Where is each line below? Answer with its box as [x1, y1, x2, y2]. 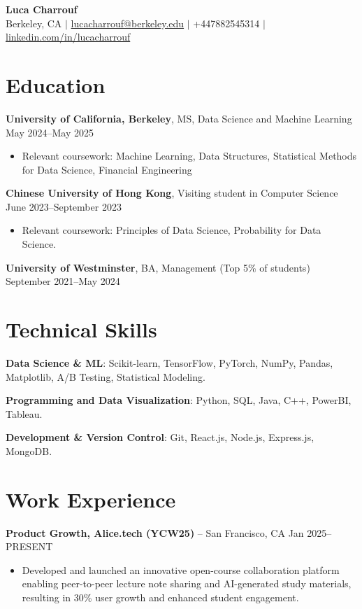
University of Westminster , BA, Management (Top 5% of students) [6, 260, 310, 274]
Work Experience [6, 484, 176, 513]
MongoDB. [6, 443, 52, 458]
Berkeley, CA [6, 15, 62, 30]
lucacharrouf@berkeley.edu [71, 15, 184, 30]
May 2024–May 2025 [6, 125, 94, 139]
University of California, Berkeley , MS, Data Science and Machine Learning [6, 111, 352, 125]
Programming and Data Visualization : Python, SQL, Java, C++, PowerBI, [6, 393, 352, 407]
